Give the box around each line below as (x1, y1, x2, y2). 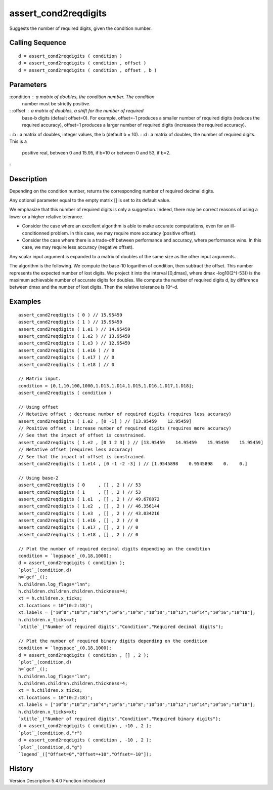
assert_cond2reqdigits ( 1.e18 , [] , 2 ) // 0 (18, 532, 139, 537)
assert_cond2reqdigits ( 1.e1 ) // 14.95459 (18, 326, 131, 332)
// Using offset (18, 404, 59, 410)
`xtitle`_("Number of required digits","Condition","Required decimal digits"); (18, 623, 224, 629)
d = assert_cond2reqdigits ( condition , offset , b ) (18, 67, 157, 73)
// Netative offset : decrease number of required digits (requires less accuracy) (18, 411, 232, 417)
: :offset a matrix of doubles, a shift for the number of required (9, 108, 144, 114)
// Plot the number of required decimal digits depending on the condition (18, 546, 210, 551)
